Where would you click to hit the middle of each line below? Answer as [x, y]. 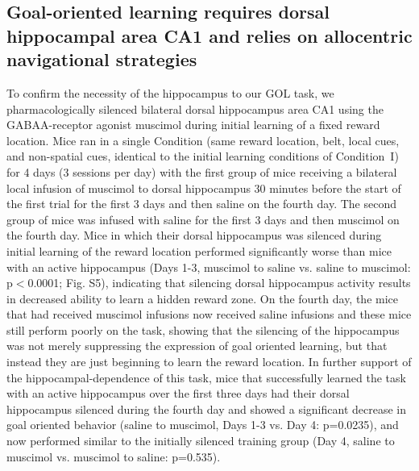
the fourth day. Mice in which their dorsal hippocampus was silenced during [194, 235]
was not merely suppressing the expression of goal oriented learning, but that [197, 346]
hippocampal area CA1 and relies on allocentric [209, 35]
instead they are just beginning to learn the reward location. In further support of [209, 362]
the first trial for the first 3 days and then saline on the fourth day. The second [201, 204]
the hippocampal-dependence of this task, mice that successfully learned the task [206, 377]
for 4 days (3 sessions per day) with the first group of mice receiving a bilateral [202, 171]
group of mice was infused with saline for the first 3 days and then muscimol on [203, 219]
